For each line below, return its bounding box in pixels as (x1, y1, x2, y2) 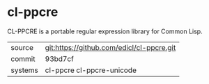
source (10, 42, 33, 52)
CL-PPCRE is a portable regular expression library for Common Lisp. (7, 27, 203, 35)
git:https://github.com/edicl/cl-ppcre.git (45, 42, 176, 52)
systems (10, 65, 38, 75)
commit (10, 53, 36, 63)
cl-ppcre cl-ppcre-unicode (45, 65, 137, 75)
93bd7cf (45, 53, 75, 63)
